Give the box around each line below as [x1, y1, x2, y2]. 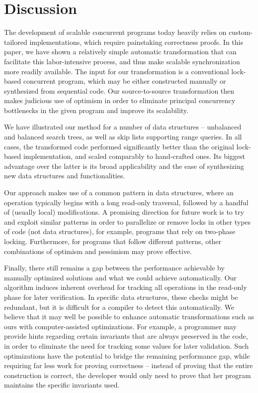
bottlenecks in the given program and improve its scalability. [4, 105, 188, 115]
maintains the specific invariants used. [4, 380, 120, 390]
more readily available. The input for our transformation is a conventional [4, 66, 229, 76]
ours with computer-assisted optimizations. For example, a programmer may [4, 321, 237, 331]
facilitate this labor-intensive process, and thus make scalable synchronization [4, 56, 240, 66]
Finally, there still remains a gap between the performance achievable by [4, 262, 225, 273]
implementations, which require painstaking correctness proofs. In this [29, 36, 243, 47]
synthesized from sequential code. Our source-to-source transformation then [4, 85, 235, 96]
